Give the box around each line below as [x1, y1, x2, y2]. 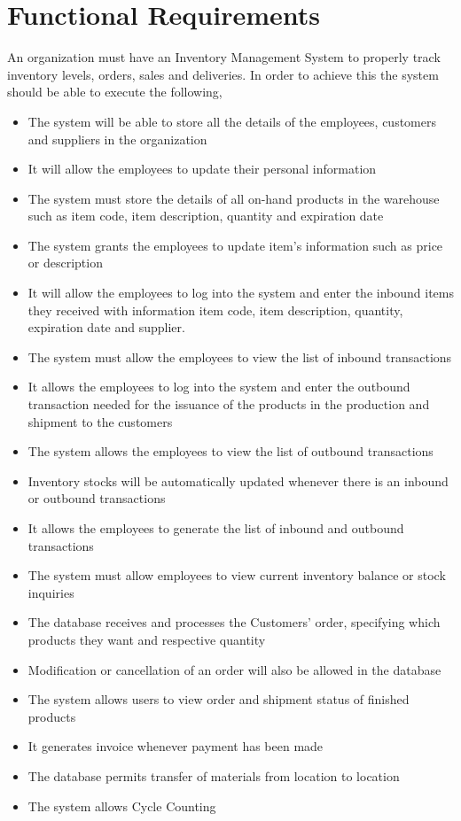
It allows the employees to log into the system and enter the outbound [27, 377, 410, 396]
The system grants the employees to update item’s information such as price [27, 236, 443, 254]
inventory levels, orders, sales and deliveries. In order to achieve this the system [7, 65, 439, 83]
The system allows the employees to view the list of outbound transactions [27, 442, 434, 461]
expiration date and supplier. [27, 318, 185, 337]
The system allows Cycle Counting [27, 796, 216, 815]
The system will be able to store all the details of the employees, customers [27, 112, 436, 130]
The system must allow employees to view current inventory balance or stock [27, 566, 446, 585]
